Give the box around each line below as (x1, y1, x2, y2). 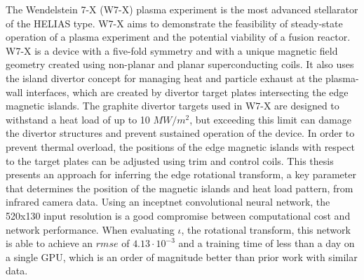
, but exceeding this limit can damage (189, 112, 351, 126)
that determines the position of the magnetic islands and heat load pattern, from (6, 180, 353, 195)
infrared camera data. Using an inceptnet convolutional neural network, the (6, 194, 330, 209)
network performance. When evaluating (6, 222, 175, 236)
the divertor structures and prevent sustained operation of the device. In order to (6, 126, 355, 140)
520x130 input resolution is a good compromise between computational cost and (6, 208, 351, 222)
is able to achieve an (6, 236, 93, 251)
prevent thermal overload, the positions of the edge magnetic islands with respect (6, 139, 355, 154)
